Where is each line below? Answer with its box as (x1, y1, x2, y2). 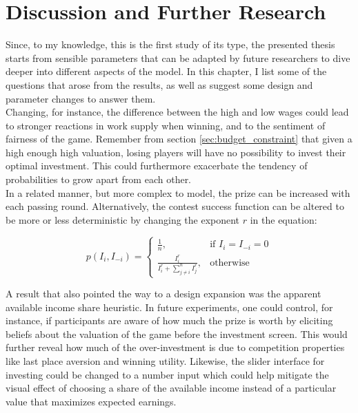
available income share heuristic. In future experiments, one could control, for (6, 299, 333, 314)
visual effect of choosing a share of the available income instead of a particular (6, 381, 337, 395)
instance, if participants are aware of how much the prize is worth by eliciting (6, 313, 333, 328)
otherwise (210, 257, 250, 268)
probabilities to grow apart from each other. (6, 172, 192, 187)
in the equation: (250, 212, 317, 226)
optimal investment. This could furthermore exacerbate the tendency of (6, 158, 308, 173)
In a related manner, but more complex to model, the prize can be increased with (6, 185, 350, 200)
